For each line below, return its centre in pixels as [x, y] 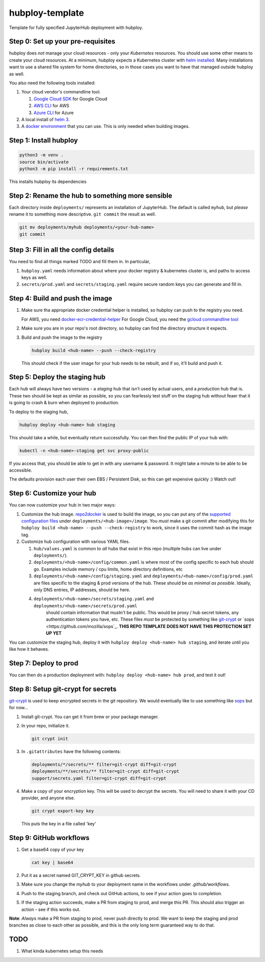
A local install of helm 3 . [45, 119]
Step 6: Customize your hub [53, 494]
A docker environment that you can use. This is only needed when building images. [106, 126]
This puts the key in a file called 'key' [59, 824]
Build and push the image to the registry [62, 337]
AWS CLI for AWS [52, 106]
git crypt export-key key [63, 811]
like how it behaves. [29, 649]
